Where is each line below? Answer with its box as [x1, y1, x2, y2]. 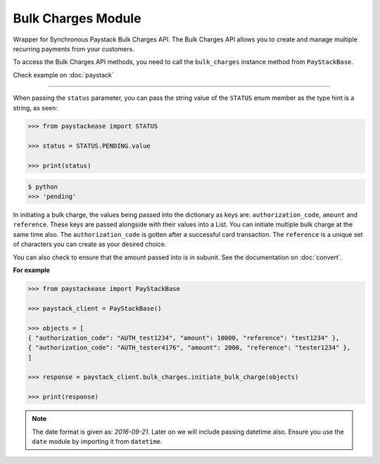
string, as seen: [13, 103, 58, 112]
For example [13, 266, 51, 274]
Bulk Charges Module [13, 11, 141, 26]
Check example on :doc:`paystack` [13, 70, 114, 79]
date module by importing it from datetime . [32, 437, 163, 446]
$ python [27, 183, 58, 191]
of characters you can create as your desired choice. [13, 240, 167, 249]
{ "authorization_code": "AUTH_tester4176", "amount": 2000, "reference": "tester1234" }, [27, 344, 351, 352]
